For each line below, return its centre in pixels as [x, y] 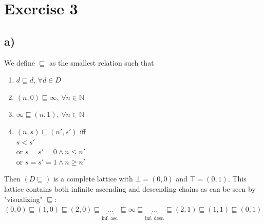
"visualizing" [23, 199]
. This [237, 179]
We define [20, 62]
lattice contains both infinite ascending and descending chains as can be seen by [130, 188]
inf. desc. [155, 218]
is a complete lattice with [93, 179]
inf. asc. [110, 218]
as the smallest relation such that [101, 62]
